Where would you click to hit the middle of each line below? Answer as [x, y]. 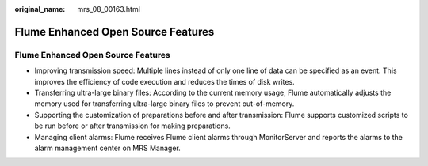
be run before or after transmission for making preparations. [133, 126]
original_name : [40, 9]
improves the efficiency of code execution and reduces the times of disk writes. [164, 81]
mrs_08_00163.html [109, 9]
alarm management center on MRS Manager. [108, 148]
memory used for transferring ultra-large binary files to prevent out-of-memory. [164, 104]
